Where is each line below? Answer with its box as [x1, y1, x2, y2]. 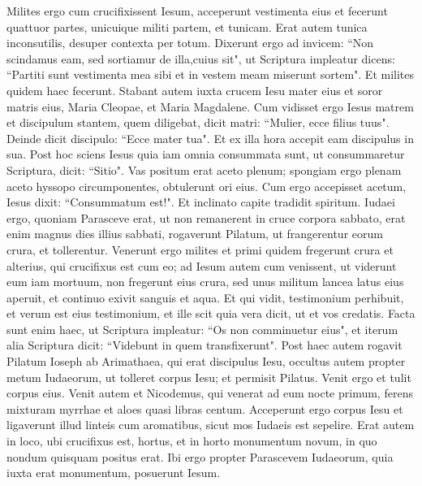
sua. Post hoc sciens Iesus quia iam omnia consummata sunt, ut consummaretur [6, 145, 405, 163]
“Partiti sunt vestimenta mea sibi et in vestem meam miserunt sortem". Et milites [6, 66, 415, 83]
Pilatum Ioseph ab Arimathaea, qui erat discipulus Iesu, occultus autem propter [6, 353, 406, 370]
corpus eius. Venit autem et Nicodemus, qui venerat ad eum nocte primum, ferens [6, 384, 413, 401]
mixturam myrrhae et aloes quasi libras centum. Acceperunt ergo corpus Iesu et [6, 400, 403, 417]
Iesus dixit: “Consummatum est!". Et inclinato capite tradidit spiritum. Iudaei [6, 193, 395, 210]
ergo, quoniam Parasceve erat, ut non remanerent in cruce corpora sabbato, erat [6, 209, 406, 226]
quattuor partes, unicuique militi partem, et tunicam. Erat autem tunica [6, 18, 368, 35]
